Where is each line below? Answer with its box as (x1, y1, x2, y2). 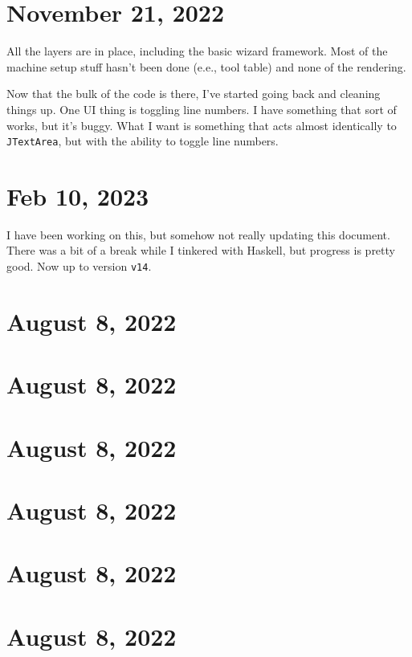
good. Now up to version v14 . (6, 258, 152, 275)
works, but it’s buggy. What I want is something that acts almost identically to (6, 116, 397, 133)
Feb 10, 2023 (6, 179, 149, 212)
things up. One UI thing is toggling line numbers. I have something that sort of (6, 100, 397, 117)
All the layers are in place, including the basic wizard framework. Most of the (6, 43, 388, 59)
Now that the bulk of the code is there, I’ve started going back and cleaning (6, 85, 381, 102)
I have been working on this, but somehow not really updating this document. (6, 226, 390, 243)
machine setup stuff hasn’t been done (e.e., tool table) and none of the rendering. (6, 58, 406, 75)
